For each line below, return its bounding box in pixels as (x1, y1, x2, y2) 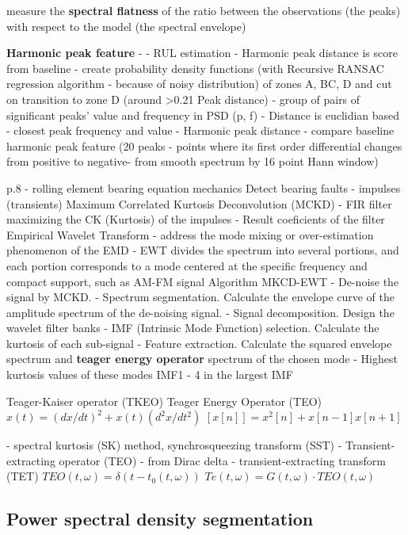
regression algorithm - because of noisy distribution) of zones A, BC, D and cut (6, 75, 392, 92)
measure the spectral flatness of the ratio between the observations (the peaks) (6, 2, 401, 18)
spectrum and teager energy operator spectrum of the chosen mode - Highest (6, 350, 398, 367)
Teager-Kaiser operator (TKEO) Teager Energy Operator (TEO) (6, 392, 322, 409)
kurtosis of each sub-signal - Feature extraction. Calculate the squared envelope (6, 334, 392, 351)
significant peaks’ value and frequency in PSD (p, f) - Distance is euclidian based (6, 106, 400, 123)
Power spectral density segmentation (6, 506, 314, 531)
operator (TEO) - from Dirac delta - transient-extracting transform (59, 452, 386, 468)
